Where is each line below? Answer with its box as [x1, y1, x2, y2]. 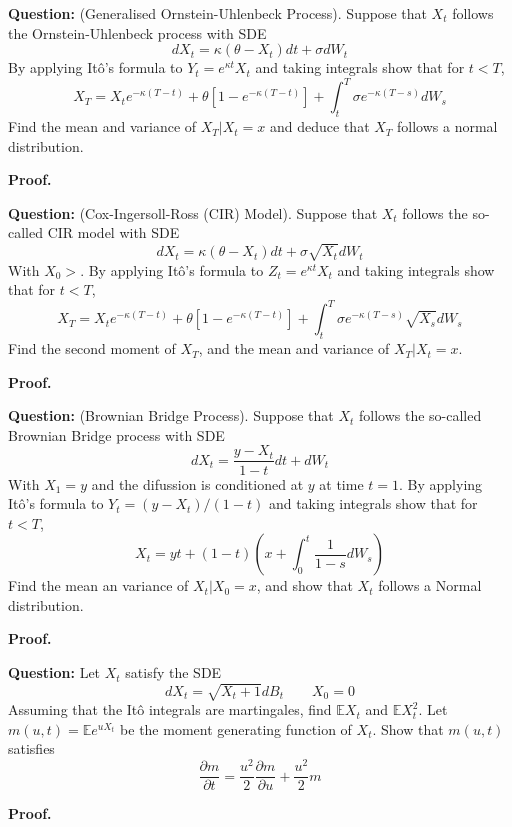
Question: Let [8, 662, 101, 683]
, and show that [256, 575, 353, 596]
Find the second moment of [8, 338, 176, 359]
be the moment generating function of [120, 718, 352, 739]
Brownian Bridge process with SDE [8, 424, 225, 445]
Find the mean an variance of [8, 575, 189, 596]
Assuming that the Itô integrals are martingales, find [8, 699, 332, 720]
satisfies [8, 738, 55, 759]
